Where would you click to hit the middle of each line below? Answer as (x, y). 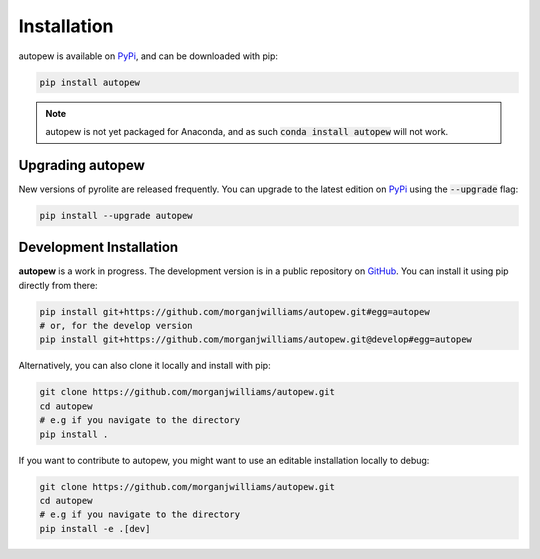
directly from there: (58, 285)
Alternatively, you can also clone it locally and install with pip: (144, 366)
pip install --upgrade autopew (116, 215)
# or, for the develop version (116, 326)
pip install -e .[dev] (95, 528)
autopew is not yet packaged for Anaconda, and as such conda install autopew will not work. (247, 131)
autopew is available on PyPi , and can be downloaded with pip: (148, 56)
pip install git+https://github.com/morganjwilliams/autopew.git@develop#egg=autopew (255, 339)
